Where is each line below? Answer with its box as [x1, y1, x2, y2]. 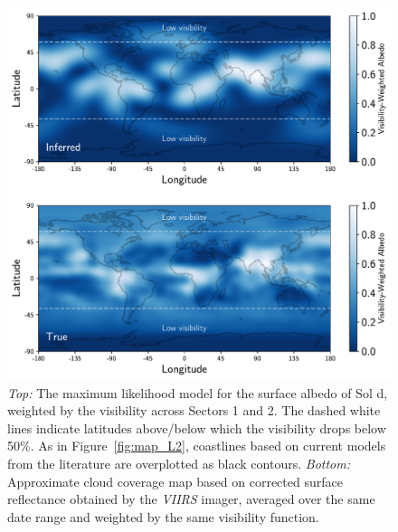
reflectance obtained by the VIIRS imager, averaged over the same [7, 489, 375, 508]
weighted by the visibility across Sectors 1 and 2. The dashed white [7, 401, 381, 420]
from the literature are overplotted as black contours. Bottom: [7, 453, 350, 472]
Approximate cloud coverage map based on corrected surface [7, 471, 343, 490]
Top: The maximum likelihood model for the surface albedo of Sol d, [7, 383, 388, 402]
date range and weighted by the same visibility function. [7, 507, 319, 526]
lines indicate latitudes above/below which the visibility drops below [7, 418, 386, 437]
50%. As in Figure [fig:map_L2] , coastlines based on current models [7, 436, 386, 455]
